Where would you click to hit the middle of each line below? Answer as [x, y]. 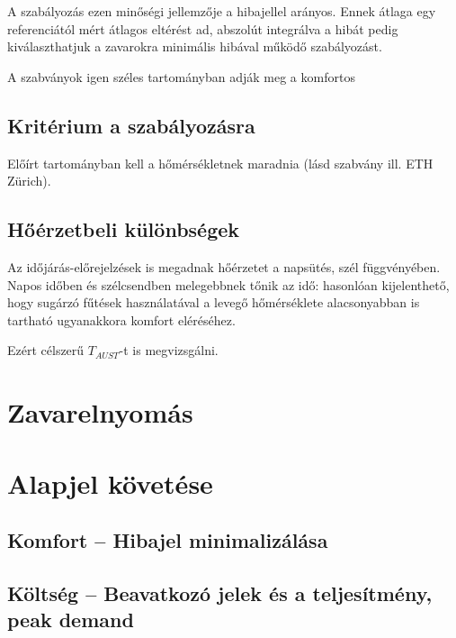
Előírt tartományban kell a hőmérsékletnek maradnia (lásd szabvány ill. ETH [220, 163]
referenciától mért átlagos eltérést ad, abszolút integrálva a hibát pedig [203, 28]
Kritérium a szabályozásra [131, 125]
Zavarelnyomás [100, 412]
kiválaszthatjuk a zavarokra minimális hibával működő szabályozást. [195, 46]
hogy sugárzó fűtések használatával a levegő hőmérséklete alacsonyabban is [214, 302]
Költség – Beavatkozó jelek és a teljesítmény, [220, 592]
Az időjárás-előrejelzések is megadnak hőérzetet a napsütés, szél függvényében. [224, 266]
